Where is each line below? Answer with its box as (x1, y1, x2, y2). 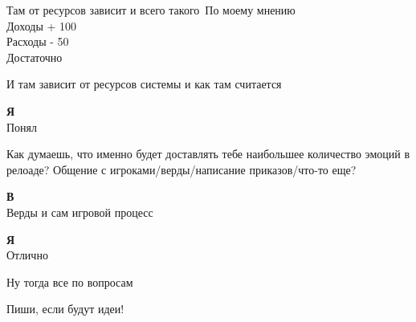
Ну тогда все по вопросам (6, 273, 133, 290)
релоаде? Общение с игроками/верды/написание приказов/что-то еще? (6, 161, 357, 177)
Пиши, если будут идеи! (6, 300, 124, 317)
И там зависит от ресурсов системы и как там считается (6, 75, 282, 92)
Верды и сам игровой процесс (6, 203, 153, 220)
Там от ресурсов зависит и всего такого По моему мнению (6, 2, 296, 18)
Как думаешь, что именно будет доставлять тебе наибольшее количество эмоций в (6, 145, 410, 162)
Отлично (6, 247, 48, 263)
